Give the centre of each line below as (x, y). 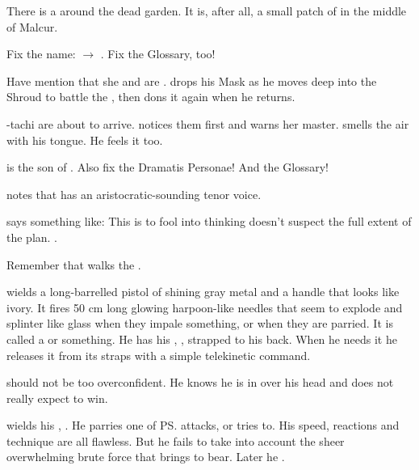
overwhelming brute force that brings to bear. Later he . (146, 457)
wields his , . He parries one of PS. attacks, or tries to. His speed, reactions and (203, 425)
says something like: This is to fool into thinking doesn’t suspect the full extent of (209, 221)
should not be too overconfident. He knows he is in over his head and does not (200, 382)
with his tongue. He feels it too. (85, 140)
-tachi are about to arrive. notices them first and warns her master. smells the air (208, 123)
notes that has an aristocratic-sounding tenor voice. (134, 194)
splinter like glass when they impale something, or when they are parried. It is (200, 323)
